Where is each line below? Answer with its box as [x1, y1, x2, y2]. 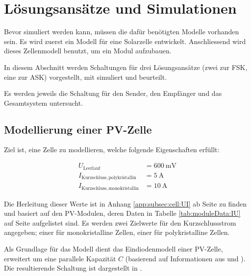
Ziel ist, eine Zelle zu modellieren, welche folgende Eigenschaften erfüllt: [4, 144, 220, 155]
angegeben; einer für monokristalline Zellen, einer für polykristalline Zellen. [4, 227, 230, 237]
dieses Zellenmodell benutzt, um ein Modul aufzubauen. [4, 46, 172, 56]
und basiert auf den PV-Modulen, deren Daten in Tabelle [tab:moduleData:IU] [4, 208, 241, 218]
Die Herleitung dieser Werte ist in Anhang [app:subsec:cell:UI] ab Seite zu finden [4, 198, 247, 208]
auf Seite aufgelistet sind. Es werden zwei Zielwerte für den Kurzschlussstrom [4, 217, 236, 228]
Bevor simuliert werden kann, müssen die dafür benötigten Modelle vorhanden [4, 26, 239, 37]
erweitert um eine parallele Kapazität [4, 253, 116, 263]
